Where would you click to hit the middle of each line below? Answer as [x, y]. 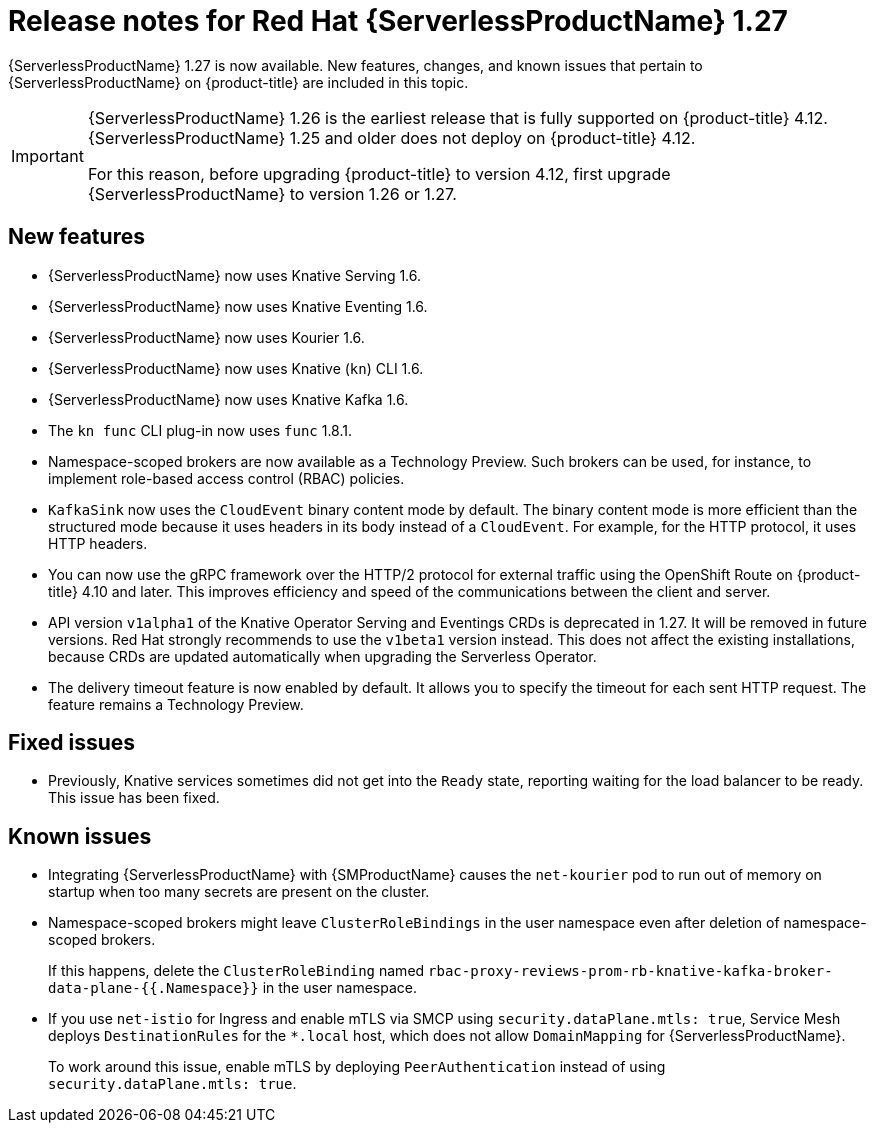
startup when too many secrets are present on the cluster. [239, 892]
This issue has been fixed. [134, 798]
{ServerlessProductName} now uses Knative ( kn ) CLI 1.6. [236, 368]
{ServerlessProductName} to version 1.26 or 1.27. [272, 193]
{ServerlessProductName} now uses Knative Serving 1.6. [235, 275]
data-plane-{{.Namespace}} [153, 988]
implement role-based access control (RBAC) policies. [226, 478]
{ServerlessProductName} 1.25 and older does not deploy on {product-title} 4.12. [391, 137]
